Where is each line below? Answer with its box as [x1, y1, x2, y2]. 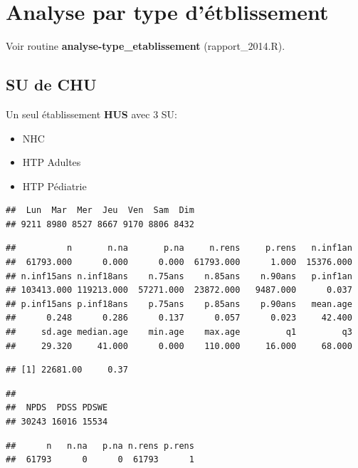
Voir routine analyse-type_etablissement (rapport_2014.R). [6, 38, 285, 53]
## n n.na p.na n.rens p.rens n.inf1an [6, 243, 352, 254]
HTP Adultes [22, 155, 81, 170]
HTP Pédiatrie [22, 178, 87, 193]
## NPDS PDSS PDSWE [6, 402, 108, 413]
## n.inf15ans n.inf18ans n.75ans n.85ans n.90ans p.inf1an [6, 271, 352, 281]
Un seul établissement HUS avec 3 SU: [6, 106, 178, 121]
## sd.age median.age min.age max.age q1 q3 [6, 327, 352, 338]
